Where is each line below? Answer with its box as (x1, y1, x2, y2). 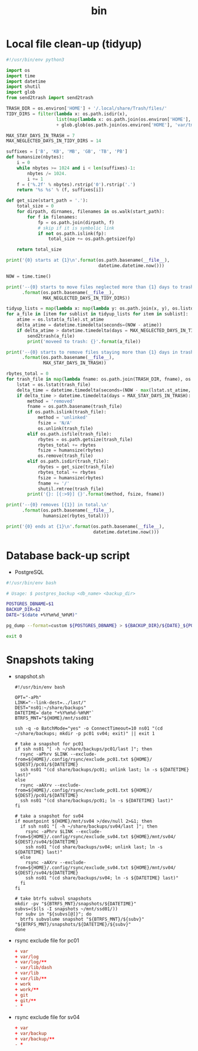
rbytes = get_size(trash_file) (37, 464, 115, 470)
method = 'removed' (27, 398, 75, 404)
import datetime (6, 78, 46, 84)
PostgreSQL (14, 568, 44, 575)
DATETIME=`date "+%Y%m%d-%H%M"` (14, 710, 94, 716)
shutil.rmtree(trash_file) (37, 486, 104, 492)
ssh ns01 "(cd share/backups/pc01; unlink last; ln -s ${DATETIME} (20, 766, 190, 773)
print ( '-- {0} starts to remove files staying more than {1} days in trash (6, 349, 194, 355)
